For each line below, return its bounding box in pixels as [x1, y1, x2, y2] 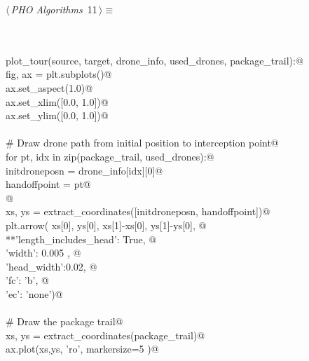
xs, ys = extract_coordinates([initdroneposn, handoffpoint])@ [6, 204, 270, 219]
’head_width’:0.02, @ [6, 259, 97, 273]
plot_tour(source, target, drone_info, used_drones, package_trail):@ [6, 53, 303, 67]
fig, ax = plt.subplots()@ [6, 67, 112, 81]
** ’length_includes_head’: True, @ [6, 231, 157, 246]
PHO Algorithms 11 [11, 2, 97, 16]
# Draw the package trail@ [6, 314, 123, 329]
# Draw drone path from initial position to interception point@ [6, 135, 279, 150]
